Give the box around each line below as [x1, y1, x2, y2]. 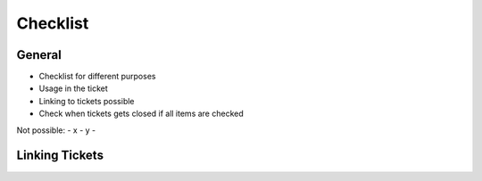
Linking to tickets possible [38, 95, 135, 106]
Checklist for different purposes [38, 71, 156, 82]
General [16, 47, 62, 62]
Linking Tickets [16, 148, 104, 163]
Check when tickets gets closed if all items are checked [38, 108, 245, 119]
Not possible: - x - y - [16, 125, 96, 136]
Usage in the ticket [38, 83, 108, 94]
